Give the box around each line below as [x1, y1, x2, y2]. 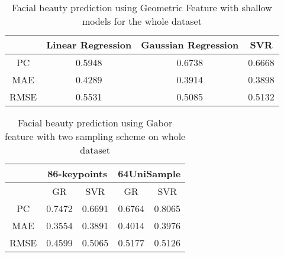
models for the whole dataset [82, 14, 202, 28]
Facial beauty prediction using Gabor [18, 116, 173, 129]
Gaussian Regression [141, 38, 239, 51]
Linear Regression [46, 38, 132, 51]
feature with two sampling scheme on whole [5, 129, 186, 143]
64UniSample [118, 167, 181, 180]
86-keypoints [47, 167, 108, 180]
